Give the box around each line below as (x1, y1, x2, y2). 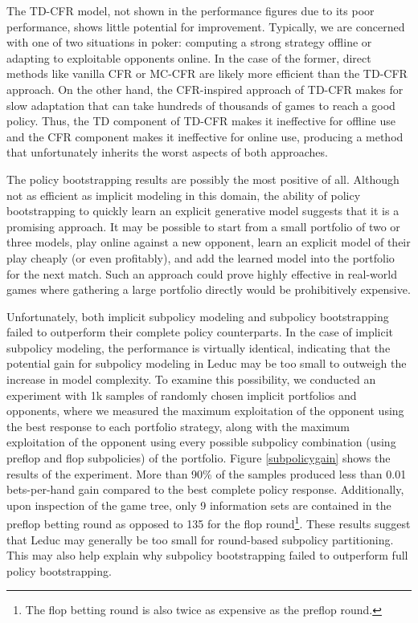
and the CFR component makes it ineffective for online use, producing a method (6, 128, 404, 145)
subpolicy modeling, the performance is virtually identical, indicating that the (6, 339, 391, 356)
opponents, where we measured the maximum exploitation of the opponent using (6, 402, 404, 419)
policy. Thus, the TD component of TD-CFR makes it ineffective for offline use (6, 112, 395, 129)
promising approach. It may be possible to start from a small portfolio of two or (6, 218, 400, 234)
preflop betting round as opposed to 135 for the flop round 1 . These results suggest (6, 513, 411, 532)
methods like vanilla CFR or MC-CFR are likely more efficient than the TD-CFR (6, 65, 408, 82)
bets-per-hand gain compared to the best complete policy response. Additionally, (6, 481, 404, 498)
